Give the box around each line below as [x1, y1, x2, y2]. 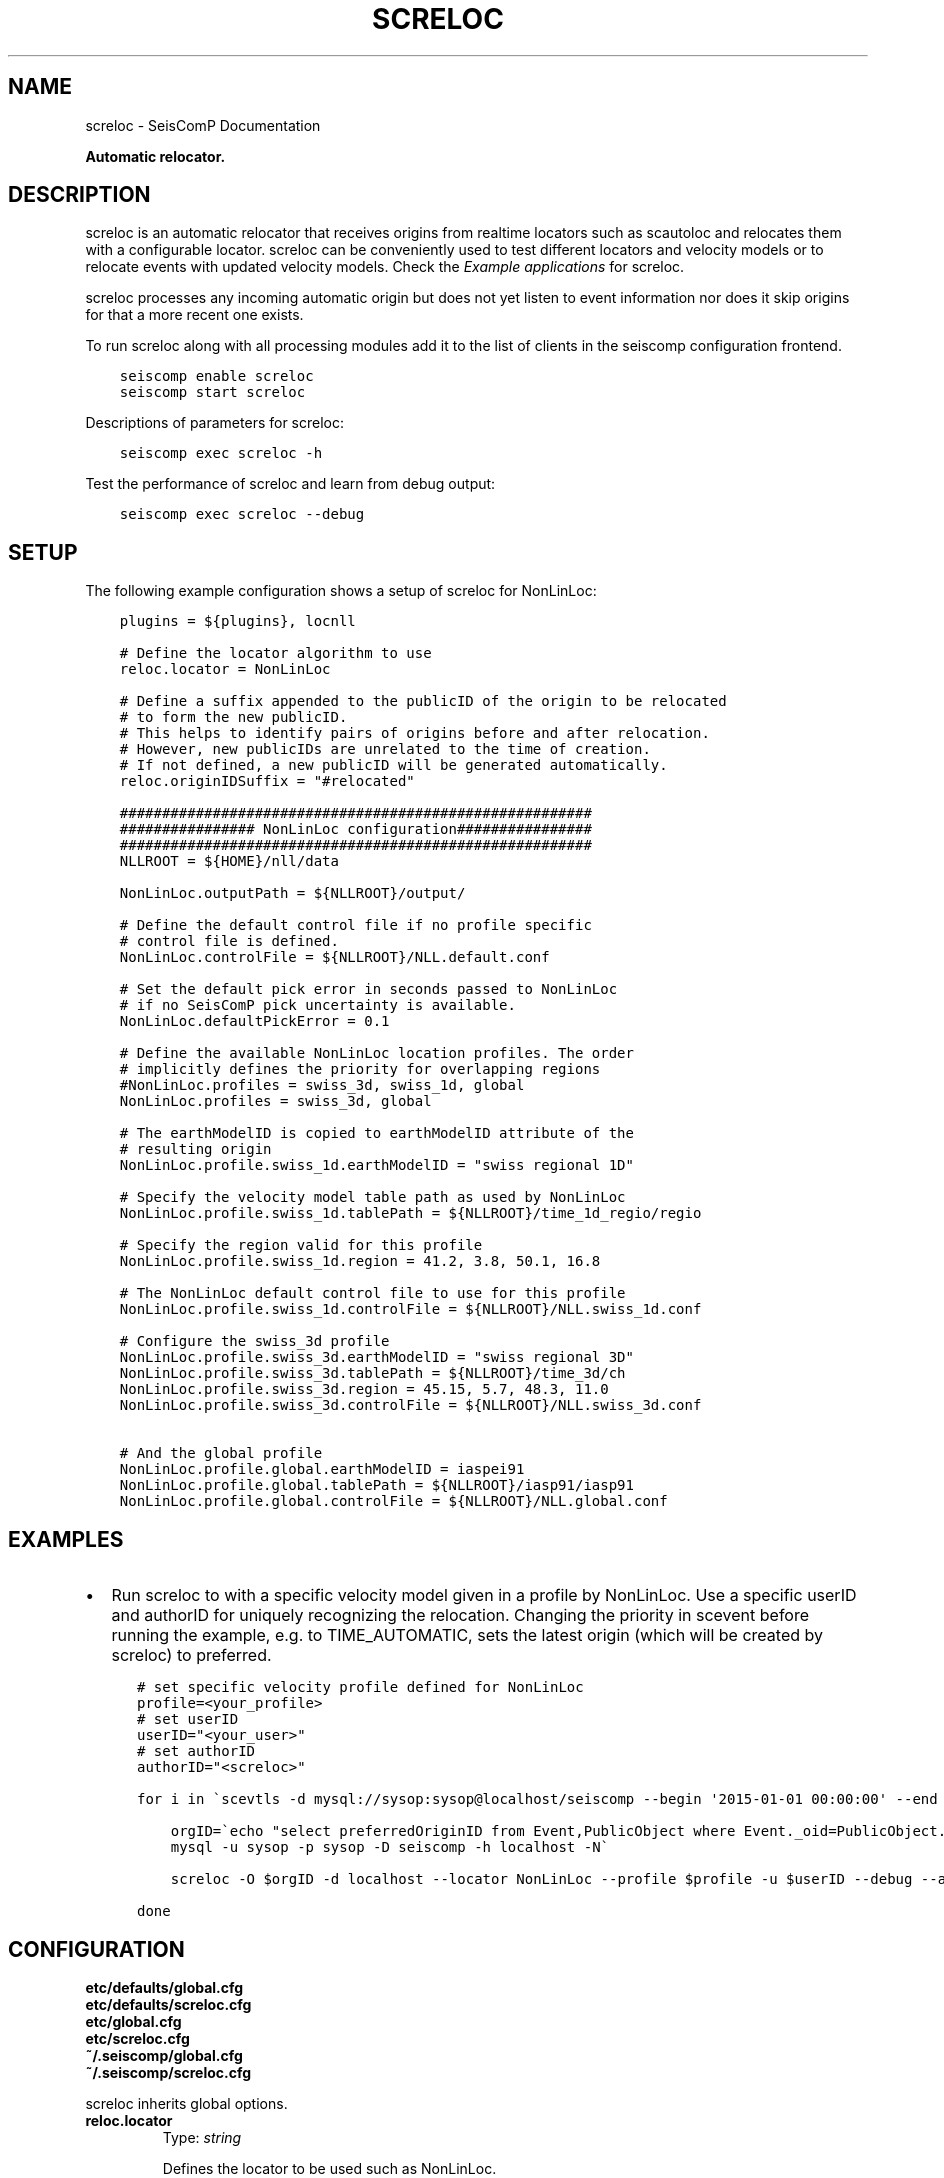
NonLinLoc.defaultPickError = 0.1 [119, 1013, 390, 1030]
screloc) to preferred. [111, 1645, 272, 1666]
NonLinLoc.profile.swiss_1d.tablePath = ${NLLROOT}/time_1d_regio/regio [119, 1205, 702, 1222]
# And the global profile [119, 1445, 323, 1462]
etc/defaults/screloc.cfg [85, 1995, 252, 2013]
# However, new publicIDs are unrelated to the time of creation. [119, 741, 651, 758]
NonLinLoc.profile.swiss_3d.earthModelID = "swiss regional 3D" [119, 1349, 634, 1366]
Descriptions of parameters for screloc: [85, 414, 345, 432]
